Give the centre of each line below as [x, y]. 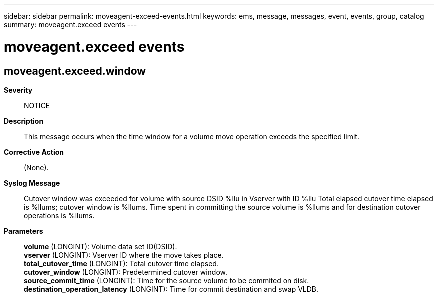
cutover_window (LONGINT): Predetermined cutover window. [126, 272]
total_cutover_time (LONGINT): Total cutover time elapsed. [121, 263]
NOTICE [37, 105]
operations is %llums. [59, 215]
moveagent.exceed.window [75, 71]
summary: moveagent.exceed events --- [71, 25]
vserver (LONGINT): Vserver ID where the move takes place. [124, 255]
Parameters [24, 231]
